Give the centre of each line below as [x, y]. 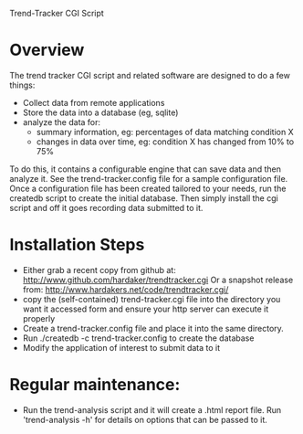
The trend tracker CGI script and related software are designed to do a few [150, 75]
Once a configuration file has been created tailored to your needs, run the [148, 188]
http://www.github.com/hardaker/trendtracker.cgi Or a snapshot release [158, 280]
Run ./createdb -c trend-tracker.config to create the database [138, 338]
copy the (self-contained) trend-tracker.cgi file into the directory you [151, 299]
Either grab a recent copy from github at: [99, 270]
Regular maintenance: [95, 385]
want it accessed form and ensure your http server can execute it [146, 309]
